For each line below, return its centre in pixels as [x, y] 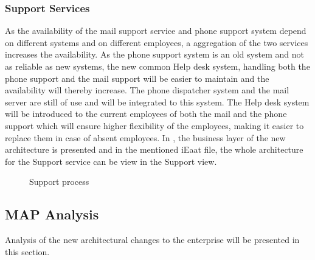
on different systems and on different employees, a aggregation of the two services [157, 42]
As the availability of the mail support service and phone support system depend [156, 31]
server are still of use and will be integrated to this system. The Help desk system [157, 102]
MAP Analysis [52, 214]
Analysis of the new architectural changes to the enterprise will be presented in [152, 240]
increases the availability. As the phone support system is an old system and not [154, 54]
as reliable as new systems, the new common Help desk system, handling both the [157, 66]
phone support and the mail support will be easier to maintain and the [137, 78]
